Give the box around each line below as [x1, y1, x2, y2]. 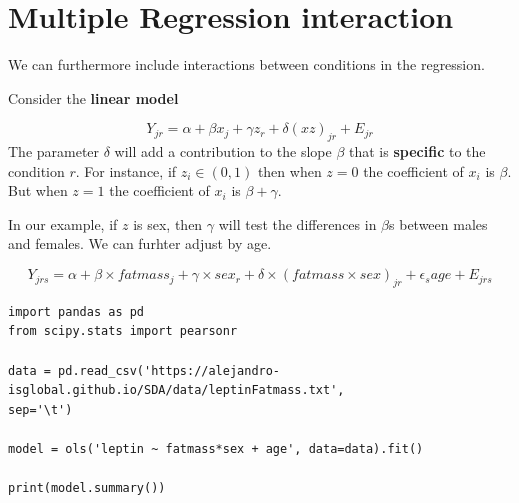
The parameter [8, 141, 100, 162]
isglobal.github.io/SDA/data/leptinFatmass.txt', [8, 383, 345, 398]
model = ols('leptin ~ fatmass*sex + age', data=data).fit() [8, 442, 424, 457]
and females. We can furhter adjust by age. [8, 233, 272, 254]
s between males [389, 213, 488, 234]
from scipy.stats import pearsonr [8, 324, 238, 339]
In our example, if [8, 213, 118, 234]
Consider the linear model [8, 87, 179, 108]
